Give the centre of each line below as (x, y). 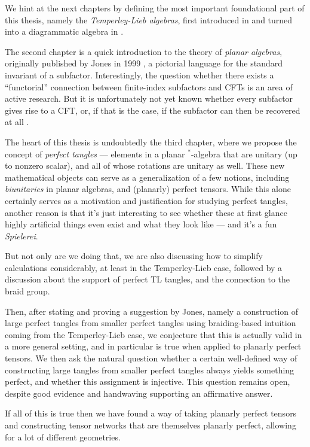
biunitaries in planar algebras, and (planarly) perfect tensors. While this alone (148, 189)
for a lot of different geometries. (63, 437)
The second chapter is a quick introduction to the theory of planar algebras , (144, 51)
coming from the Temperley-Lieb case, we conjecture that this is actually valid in (154, 334)
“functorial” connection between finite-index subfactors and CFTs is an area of (149, 86)
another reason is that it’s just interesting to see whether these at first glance (146, 212)
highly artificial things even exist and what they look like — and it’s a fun (141, 224)
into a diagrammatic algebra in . (64, 31)
